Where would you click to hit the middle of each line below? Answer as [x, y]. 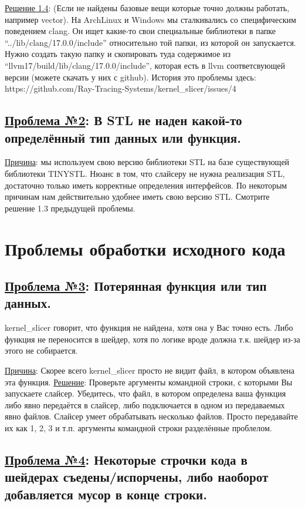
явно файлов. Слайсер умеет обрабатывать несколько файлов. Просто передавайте [151, 416]
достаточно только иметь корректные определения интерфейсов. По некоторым [146, 185]
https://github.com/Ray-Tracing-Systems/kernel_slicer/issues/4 [121, 88]
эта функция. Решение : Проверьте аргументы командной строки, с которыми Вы [149, 382]
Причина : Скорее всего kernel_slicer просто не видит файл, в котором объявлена [150, 370]
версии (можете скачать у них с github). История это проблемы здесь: [131, 77]
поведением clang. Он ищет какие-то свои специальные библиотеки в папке [140, 31]
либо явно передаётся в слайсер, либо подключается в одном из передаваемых [145, 404]
